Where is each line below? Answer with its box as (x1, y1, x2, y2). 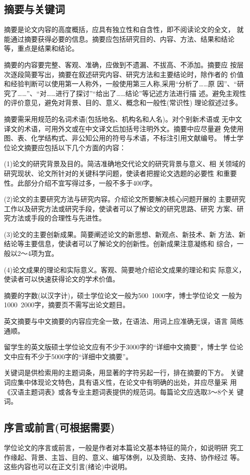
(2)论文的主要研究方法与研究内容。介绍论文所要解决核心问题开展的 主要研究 (4, 194, 246, 204)
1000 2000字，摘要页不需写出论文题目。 (4, 300, 129, 310)
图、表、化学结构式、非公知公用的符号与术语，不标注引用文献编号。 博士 (4, 133, 237, 143)
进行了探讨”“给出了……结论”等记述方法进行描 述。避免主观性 (55, 88, 246, 98)
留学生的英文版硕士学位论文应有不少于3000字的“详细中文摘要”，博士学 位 (4, 342, 236, 352)
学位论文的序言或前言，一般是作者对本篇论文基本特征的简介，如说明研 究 (4, 443, 237, 452)
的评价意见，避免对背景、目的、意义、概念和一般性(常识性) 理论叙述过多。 (4, 97, 242, 108)
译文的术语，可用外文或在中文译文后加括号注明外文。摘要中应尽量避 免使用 (4, 123, 244, 133)
